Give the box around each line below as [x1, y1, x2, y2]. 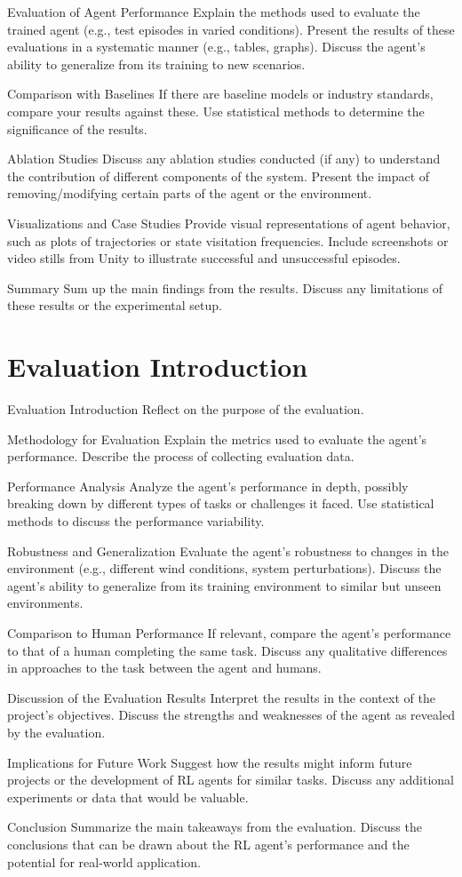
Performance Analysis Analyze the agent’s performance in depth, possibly [7, 476, 409, 495]
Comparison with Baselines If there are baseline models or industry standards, [7, 84, 434, 103]
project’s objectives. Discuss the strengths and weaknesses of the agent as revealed [7, 706, 455, 724]
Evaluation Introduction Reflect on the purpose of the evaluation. [7, 400, 364, 419]
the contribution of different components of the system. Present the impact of [7, 166, 430, 185]
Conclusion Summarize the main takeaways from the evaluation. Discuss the [7, 817, 422, 836]
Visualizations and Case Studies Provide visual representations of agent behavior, [7, 213, 450, 232]
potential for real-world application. [7, 852, 201, 871]
